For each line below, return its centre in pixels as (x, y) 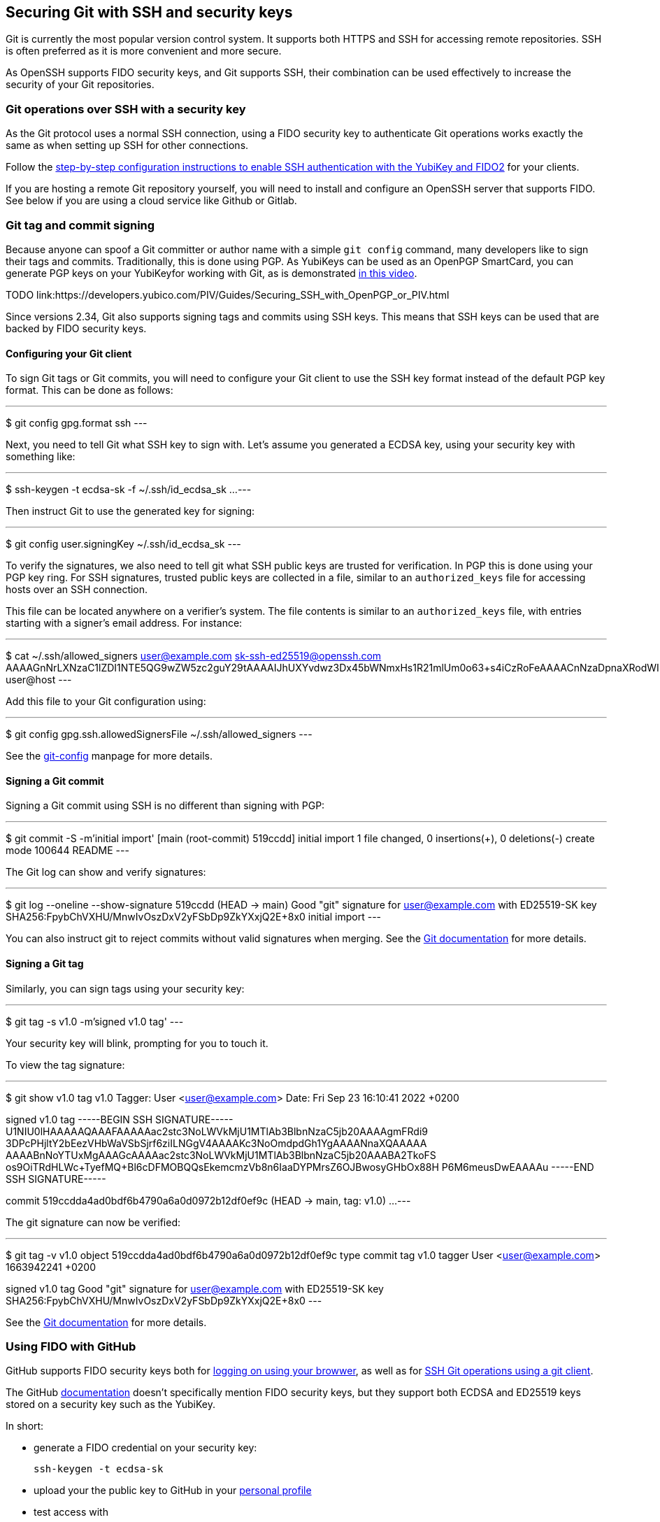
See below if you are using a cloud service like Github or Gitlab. (151, 201)
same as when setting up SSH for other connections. (127, 145)
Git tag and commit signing (80, 225)
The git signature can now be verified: (93, 1222)
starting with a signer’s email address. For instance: (124, 623)
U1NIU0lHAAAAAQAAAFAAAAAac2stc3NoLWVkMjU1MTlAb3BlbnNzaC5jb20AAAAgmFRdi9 (217, 1131)
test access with (71, 1512)
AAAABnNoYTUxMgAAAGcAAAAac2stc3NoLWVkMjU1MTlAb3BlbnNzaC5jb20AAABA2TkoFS (221, 1155)
